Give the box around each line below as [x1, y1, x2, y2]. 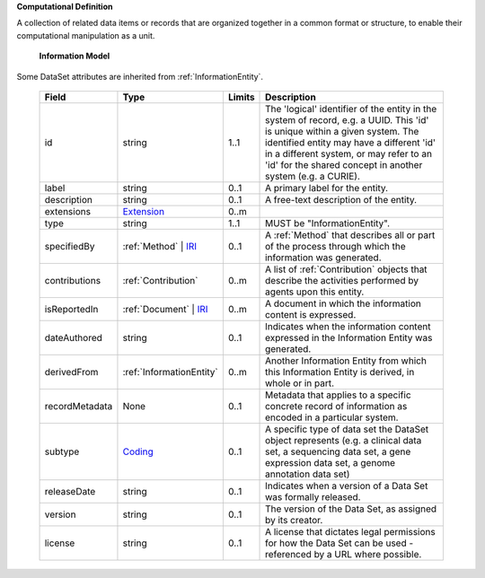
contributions [44, 274, 101, 286]
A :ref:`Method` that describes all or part [265, 229, 436, 241]
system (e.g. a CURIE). [265, 170, 361, 182]
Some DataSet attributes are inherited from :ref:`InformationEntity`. [16, 71, 264, 82]
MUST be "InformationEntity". [265, 216, 391, 229]
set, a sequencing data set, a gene [265, 445, 411, 458]
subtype [44, 445, 80, 458]
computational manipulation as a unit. [16, 30, 155, 40]
